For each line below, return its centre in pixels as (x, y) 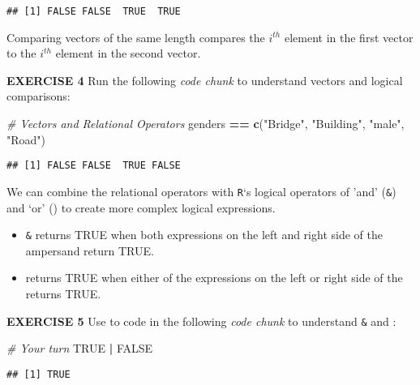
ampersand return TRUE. (90, 250)
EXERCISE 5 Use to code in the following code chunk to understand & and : (201, 321)
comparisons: (39, 96)
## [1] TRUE (39, 374)
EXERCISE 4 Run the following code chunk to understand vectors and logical (205, 80)
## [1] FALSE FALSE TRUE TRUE (94, 11)
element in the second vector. (128, 53)
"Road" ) (26, 139)
